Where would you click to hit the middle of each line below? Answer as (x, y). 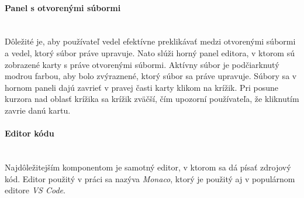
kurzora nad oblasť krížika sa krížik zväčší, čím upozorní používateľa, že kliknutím (152, 99)
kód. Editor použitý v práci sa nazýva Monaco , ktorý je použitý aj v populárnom (150, 178)
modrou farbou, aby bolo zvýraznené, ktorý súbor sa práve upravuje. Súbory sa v (151, 76)
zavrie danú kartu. (38, 110)
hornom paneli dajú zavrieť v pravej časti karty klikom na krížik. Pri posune (142, 87)
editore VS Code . (35, 190)
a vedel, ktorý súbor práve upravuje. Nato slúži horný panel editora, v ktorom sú (150, 52)
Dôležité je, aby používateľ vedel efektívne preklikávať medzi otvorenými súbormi (150, 41)
